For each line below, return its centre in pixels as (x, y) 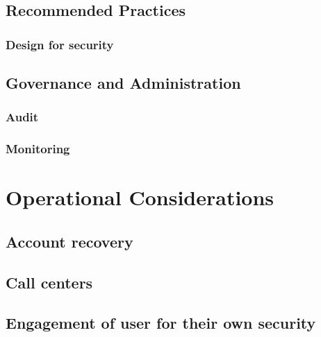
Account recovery (69, 241)
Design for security (60, 44)
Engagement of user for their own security (161, 323)
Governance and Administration (123, 83)
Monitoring (38, 149)
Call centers (49, 282)
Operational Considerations (140, 197)
